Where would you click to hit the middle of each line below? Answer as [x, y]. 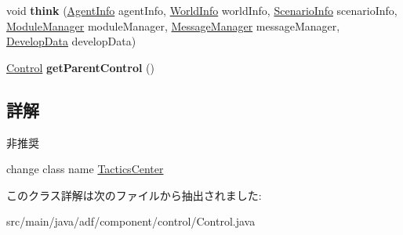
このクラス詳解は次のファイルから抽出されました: [134, 195]
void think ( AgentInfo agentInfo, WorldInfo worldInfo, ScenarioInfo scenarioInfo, [202, 10]
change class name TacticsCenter [85, 169]
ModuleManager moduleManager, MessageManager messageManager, [173, 25]
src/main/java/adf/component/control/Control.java [131, 221]
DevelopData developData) [71, 41]
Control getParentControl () [80, 67]
